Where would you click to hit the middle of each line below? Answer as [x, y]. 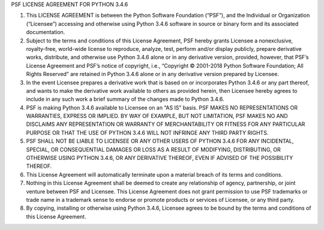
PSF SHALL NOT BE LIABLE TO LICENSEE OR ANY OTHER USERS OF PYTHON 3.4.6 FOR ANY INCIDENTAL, [160, 141]
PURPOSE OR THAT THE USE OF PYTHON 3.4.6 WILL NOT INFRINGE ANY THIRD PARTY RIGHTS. [147, 132]
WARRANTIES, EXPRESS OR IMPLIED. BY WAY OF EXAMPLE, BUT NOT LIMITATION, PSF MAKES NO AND [157, 116]
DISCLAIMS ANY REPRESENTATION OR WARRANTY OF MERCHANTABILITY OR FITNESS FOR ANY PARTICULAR [166, 124]
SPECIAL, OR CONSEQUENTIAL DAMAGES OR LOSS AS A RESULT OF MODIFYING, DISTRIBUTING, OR [154, 149]
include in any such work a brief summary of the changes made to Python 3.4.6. [125, 99]
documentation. [46, 32]
